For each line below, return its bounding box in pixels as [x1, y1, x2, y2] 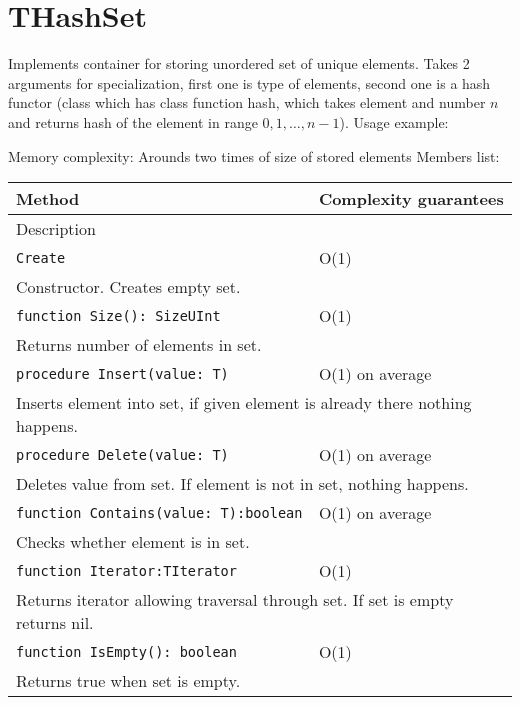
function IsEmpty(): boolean [16, 643, 237, 660]
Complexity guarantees [318, 187, 504, 211]
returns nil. [16, 611, 94, 635]
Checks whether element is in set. [16, 530, 250, 554]
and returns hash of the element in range [8, 111, 258, 132]
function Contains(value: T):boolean [16, 504, 303, 521]
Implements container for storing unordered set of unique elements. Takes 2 [8, 53, 470, 74]
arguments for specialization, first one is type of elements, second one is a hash [8, 72, 491, 93]
